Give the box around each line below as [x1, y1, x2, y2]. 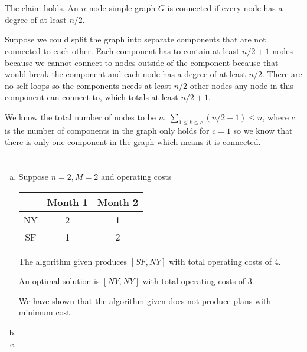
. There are [262, 68, 302, 80]
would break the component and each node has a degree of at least [5, 68, 246, 80]
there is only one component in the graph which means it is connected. [5, 136, 261, 148]
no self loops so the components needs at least [5, 79, 171, 91]
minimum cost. [18, 306, 73, 318]
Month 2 [97, 195, 138, 209]
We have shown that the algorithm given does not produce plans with [18, 294, 272, 307]
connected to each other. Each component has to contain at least [5, 44, 240, 57]
